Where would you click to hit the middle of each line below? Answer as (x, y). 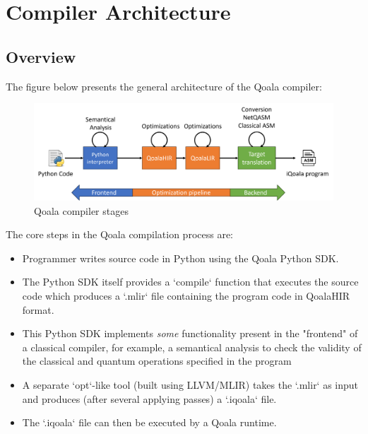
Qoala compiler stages (81, 210)
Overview (41, 56)
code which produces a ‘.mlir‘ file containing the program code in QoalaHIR (186, 296)
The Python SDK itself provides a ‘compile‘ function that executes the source (190, 282)
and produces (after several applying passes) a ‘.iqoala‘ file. (149, 398)
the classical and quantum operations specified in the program (157, 361)
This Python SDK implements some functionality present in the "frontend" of (190, 333)
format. (38, 309)
